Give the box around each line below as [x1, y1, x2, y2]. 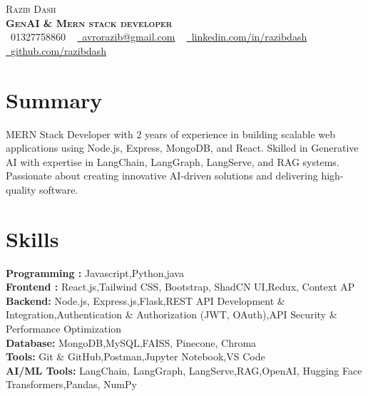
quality [6, 182, 36, 197]
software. [39, 182, 78, 197]
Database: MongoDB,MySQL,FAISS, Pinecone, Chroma [6, 335, 257, 350]
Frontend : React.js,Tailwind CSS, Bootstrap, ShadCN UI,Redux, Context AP [6, 279, 355, 294]
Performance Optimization [6, 321, 122, 335]
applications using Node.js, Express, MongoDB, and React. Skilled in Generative [6, 140, 359, 155]
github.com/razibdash [11, 43, 106, 58]
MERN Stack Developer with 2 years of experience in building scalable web [6, 126, 336, 141]
